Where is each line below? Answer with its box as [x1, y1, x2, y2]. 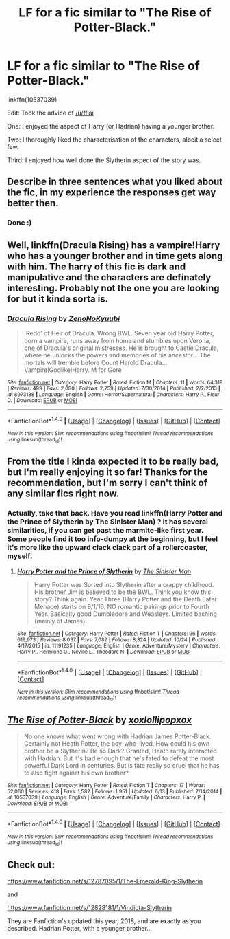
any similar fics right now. [7, 488, 120, 500]
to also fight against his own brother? [23, 769, 129, 777]
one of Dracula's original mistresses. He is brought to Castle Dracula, [23, 344, 219, 352]
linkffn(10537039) [7, 95, 57, 104]
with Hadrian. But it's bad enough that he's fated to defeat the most [23, 754, 214, 762]
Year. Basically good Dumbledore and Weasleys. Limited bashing [34, 610, 218, 618]
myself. [7, 551, 33, 561]
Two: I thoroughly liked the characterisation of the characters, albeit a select [7, 135, 222, 144]
